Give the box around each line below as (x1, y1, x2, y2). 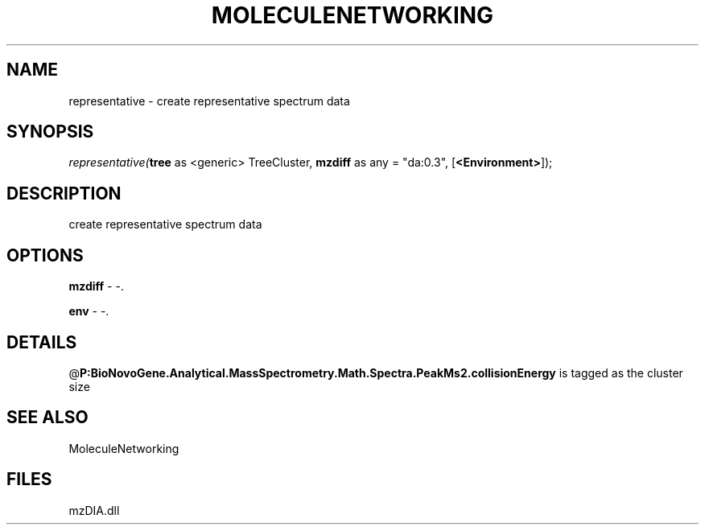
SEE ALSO (6, 407, 89, 428)
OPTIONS (6, 245, 84, 265)
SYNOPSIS (6, 121, 94, 142)
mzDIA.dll (68, 503, 120, 517)
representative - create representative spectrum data (68, 93, 350, 108)
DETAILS (6, 331, 77, 352)
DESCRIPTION (6, 183, 122, 204)
